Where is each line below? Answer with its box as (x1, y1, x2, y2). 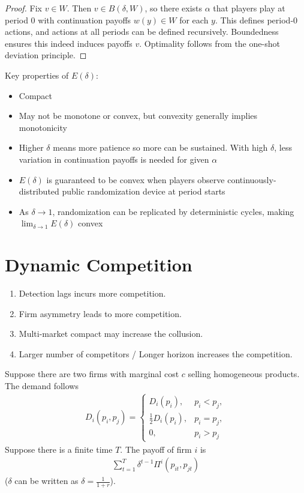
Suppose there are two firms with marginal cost (5, 367, 179, 380)
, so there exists (145, 2, 203, 14)
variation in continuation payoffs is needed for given (19, 153, 209, 165)
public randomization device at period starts (62, 185, 225, 198)
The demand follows (5, 380, 79, 392)
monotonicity (19, 121, 67, 133)
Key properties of (5, 68, 69, 81)
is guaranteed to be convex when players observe (46, 173, 225, 186)
